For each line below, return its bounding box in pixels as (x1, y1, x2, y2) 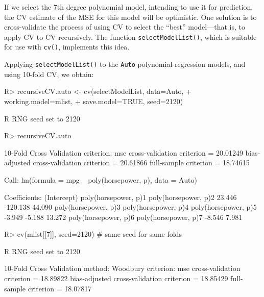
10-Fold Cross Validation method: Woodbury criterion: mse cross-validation (4, 263, 241, 274)
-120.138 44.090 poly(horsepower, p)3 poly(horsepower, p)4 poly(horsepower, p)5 (4, 202, 257, 212)
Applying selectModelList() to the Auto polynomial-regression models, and (4, 59, 246, 69)
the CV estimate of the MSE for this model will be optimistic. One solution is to (4, 11, 257, 22)
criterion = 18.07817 (28, 283, 92, 293)
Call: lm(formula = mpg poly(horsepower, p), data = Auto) (4, 174, 197, 185)
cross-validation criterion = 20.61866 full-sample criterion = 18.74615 (33, 157, 250, 168)
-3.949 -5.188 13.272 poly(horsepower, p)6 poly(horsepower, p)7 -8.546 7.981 (4, 211, 243, 222)
